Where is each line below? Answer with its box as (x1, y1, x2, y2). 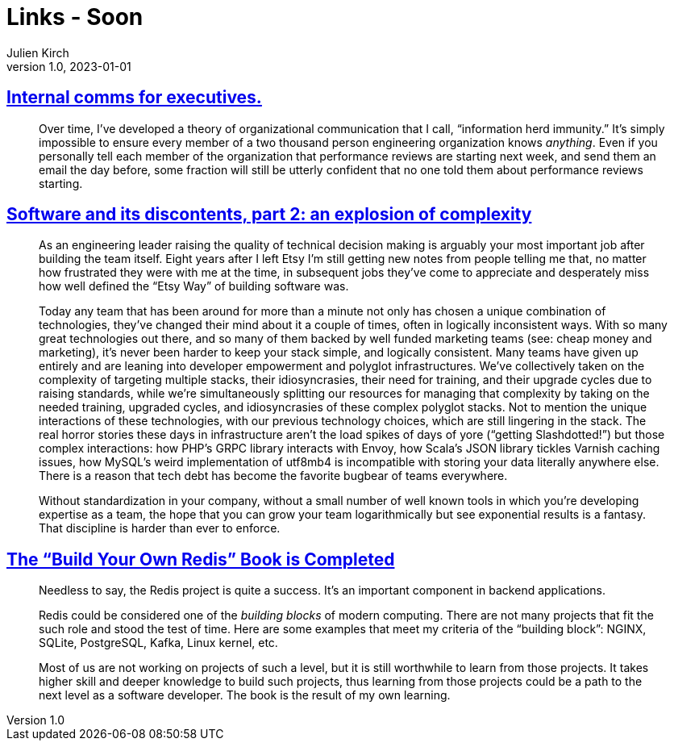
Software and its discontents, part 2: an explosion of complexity (6, 204, 532, 225)
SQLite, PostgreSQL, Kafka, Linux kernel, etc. (39, 636, 278, 650)
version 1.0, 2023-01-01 (6, 59, 131, 73)
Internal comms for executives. (6, 87, 262, 108)
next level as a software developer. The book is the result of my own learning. (39, 688, 451, 703)
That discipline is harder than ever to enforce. (39, 521, 281, 536)
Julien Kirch (6, 45, 69, 60)
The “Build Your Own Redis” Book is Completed (6, 549, 395, 570)
